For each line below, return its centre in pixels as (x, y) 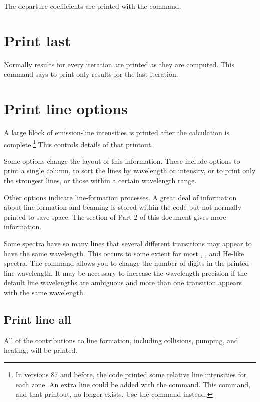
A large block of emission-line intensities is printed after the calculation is (117, 133)
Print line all (38, 319)
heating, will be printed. (41, 350)
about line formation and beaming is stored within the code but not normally (123, 207)
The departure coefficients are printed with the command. (93, 6)
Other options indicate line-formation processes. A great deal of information (120, 197)
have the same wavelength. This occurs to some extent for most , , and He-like (124, 253)
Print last (38, 40)
